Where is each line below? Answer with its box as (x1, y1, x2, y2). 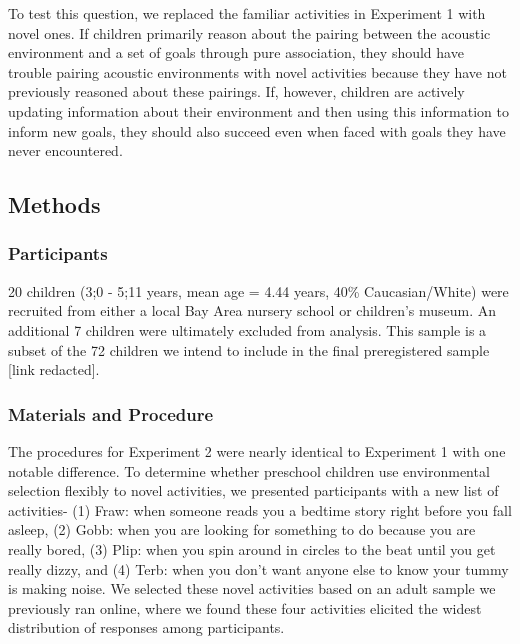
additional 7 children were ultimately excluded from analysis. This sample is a (8, 319, 487, 340)
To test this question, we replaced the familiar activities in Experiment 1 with (8, 3, 486, 23)
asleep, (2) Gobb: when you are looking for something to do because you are (8, 519, 476, 540)
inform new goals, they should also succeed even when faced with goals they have (8, 120, 506, 141)
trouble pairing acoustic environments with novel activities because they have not (8, 61, 507, 82)
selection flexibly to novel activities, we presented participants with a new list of (8, 480, 499, 501)
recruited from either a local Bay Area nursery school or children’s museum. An (8, 300, 497, 321)
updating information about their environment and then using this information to (8, 100, 509, 121)
